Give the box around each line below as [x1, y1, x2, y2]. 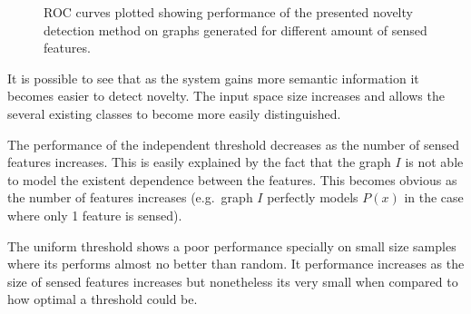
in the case [404, 188, 464, 207]
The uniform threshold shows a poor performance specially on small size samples [7, 236, 456, 255]
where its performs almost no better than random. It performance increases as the [7, 254, 465, 273]
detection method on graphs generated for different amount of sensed [44, 20, 427, 39]
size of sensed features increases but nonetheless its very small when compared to [7, 271, 458, 290]
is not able [405, 152, 464, 172]
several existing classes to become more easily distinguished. [7, 103, 341, 123]
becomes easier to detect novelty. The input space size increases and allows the [7, 86, 445, 105]
